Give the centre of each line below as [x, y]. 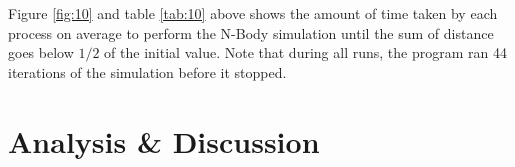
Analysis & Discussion [164, 140]
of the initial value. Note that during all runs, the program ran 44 [305, 52]
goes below [41, 52]
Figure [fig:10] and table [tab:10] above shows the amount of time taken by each [253, 13]
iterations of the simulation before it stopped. [147, 71]
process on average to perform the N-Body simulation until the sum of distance [251, 32]
